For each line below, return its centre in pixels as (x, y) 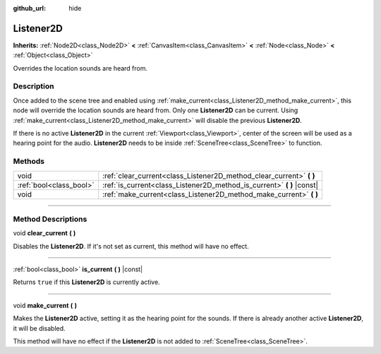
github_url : (29, 8)
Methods (29, 161)
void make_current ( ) (45, 305)
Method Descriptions (50, 219)
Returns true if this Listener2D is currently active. (86, 282)
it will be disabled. (40, 328)
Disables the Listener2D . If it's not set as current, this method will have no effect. (131, 246)
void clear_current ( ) (44, 233)
